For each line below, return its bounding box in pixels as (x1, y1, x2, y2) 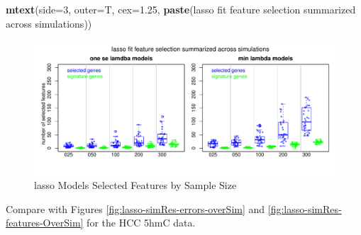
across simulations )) (6, 16, 92, 30)
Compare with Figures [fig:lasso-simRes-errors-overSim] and (6, 201, 265, 216)
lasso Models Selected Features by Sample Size (34, 178, 237, 193)
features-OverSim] (6, 215, 84, 230)
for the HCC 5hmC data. (87, 215, 196, 230)
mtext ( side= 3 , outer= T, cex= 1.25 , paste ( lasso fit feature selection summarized (6, 2, 356, 16)
